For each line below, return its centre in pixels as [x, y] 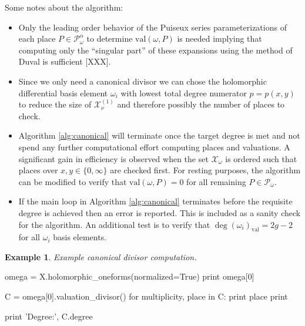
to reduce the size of [55, 104]
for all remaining [216, 181]
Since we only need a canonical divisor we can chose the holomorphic [143, 81]
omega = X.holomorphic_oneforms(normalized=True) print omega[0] [130, 276]
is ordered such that [261, 158]
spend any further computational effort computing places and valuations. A [154, 147]
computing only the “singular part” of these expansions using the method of [155, 50]
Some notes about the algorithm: [64, 7]
